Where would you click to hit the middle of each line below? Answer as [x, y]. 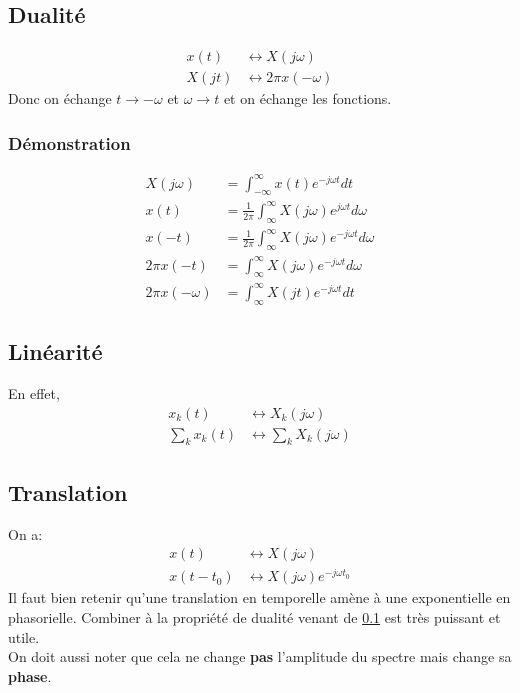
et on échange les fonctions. [307, 98]
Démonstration [69, 142]
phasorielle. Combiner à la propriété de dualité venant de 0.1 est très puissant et [254, 616]
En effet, [34, 392]
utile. [24, 636]
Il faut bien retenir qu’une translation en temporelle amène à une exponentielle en [259, 597]
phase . [30, 675]
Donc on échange [60, 98]
